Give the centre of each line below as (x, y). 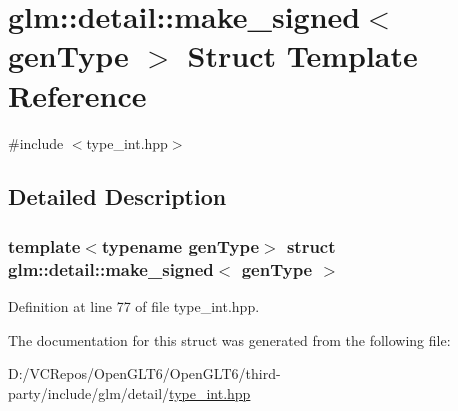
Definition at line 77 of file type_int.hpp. (134, 306)
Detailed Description (117, 196)
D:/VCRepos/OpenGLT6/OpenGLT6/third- (144, 373)
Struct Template (302, 55)
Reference (77, 94)
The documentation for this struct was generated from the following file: (229, 339)
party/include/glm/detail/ (89, 392)
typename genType (180, 245)
